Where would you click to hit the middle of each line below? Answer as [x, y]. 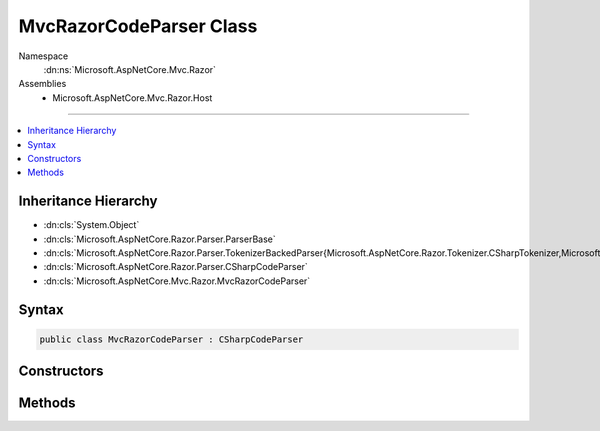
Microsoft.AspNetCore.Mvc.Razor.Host [132, 97]
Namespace [43, 56]
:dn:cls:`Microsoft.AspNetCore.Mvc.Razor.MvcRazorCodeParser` [177, 281]
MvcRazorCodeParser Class [138, 26]
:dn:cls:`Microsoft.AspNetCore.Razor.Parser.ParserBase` [159, 239]
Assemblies [42, 84]
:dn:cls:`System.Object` [91, 225]
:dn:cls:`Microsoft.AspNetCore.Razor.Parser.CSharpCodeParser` [176, 267]
